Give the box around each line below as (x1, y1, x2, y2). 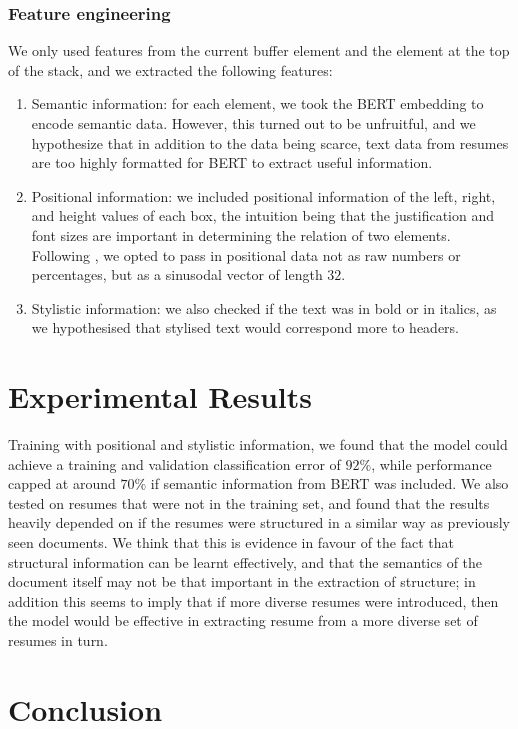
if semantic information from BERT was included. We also (150, 473, 509, 494)
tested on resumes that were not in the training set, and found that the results (8, 492, 490, 513)
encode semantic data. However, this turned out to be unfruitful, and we (31, 113, 476, 133)
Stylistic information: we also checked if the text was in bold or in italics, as (31, 297, 497, 318)
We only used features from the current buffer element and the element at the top (8, 40, 510, 61)
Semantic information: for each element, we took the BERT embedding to (31, 93, 484, 114)
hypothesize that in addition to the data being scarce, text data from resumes (31, 132, 509, 153)
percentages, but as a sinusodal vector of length (31, 264, 323, 285)
